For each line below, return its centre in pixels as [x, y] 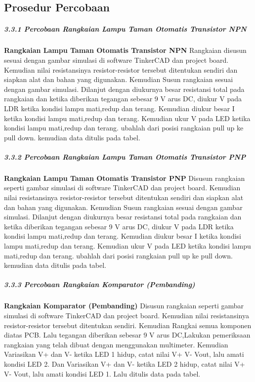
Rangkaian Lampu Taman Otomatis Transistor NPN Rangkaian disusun [125, 50]
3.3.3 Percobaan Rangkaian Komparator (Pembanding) [100, 284]
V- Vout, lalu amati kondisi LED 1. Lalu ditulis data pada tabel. [102, 373]
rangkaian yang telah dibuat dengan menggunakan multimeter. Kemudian [116, 344]
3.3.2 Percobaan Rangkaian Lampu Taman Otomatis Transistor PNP [125, 156]
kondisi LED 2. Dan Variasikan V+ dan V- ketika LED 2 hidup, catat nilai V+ [125, 363]
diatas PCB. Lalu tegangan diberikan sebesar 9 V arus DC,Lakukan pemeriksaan [127, 335]
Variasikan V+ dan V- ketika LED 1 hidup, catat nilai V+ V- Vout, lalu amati [124, 354]
